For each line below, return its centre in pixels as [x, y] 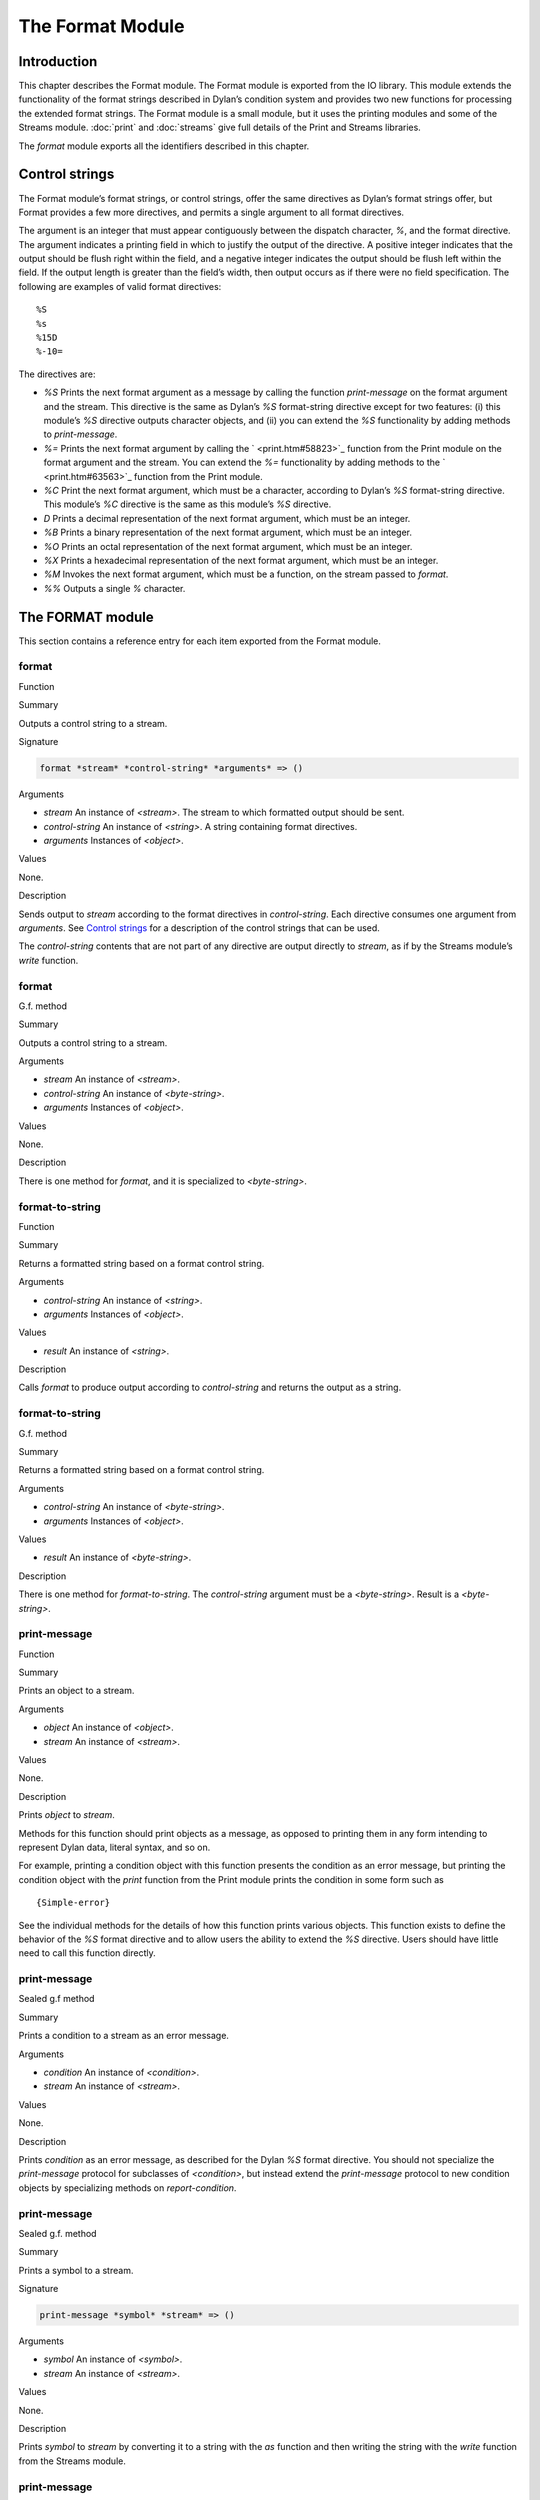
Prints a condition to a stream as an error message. [124, 2036]
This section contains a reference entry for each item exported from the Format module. [200, 641]
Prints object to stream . [66, 1815]
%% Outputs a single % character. [114, 588]
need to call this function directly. [87, 1953]
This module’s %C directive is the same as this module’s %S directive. [187, 504]
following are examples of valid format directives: [120, 286]
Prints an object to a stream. [76, 1691]
